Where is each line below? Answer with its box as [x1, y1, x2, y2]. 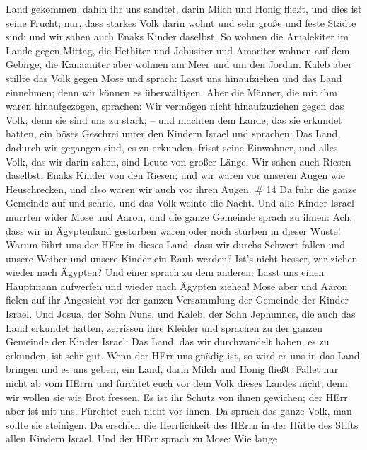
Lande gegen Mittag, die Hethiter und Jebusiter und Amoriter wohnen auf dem [6, 42, 350, 57]
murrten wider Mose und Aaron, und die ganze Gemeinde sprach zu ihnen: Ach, [6, 209, 353, 224]
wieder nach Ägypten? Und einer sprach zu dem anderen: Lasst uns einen [6, 265, 325, 279]
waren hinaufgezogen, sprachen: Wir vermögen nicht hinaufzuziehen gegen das [6, 98, 344, 113]
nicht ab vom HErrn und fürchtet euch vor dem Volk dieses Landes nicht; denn [6, 376, 348, 391]
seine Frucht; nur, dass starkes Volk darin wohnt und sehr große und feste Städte [6, 15, 356, 30]
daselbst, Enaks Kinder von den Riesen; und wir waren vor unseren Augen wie [6, 168, 346, 183]
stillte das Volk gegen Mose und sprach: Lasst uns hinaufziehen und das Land [6, 70, 342, 85]
